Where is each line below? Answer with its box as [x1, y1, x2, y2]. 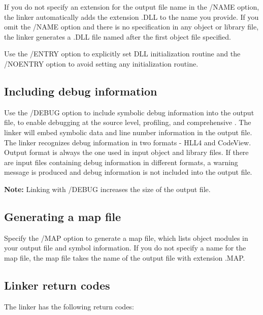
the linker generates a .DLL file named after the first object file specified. [4, 31, 232, 42]
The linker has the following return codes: [4, 301, 134, 311]
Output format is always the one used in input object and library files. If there [4, 147, 249, 157]
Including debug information [4, 83, 157, 99]
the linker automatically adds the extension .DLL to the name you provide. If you [4, 11, 259, 22]
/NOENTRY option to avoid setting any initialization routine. [4, 58, 199, 69]
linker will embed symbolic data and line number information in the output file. [4, 127, 252, 137]
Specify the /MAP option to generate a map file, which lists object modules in [4, 232, 248, 243]
